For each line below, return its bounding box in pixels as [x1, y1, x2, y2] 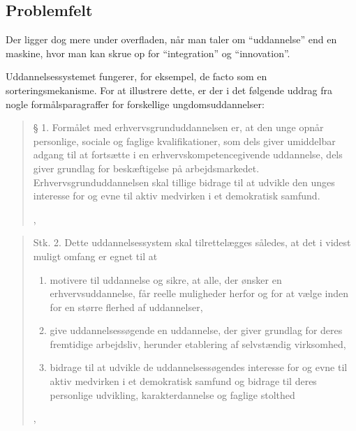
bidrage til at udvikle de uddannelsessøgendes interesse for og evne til [50, 360, 348, 375]
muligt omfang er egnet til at [33, 248, 158, 263]
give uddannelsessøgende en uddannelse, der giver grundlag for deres [50, 323, 343, 338]
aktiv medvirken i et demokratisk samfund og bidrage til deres [50, 374, 317, 388]
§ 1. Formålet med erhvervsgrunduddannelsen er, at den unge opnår [33, 120, 324, 135]
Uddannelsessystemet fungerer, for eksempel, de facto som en [6, 69, 267, 84]
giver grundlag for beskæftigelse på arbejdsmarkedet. [33, 160, 260, 175]
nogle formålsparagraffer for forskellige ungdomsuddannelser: [6, 96, 265, 111]
